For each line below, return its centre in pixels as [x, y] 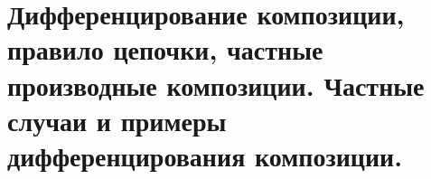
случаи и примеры [117, 120]
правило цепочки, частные [165, 49]
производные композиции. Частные [216, 85]
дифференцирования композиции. [205, 155]
